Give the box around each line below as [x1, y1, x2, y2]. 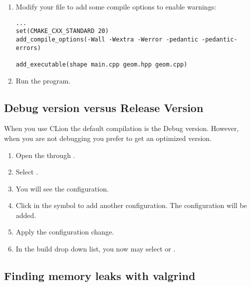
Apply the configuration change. [15, 226, 114, 237]
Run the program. [15, 75, 71, 85]
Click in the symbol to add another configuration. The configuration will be [15, 200, 247, 210]
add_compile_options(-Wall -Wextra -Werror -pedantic [15, 35, 198, 43]
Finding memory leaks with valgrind [4, 268, 196, 283]
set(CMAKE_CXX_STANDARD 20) [15, 27, 109, 35]
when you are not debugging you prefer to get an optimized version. [4, 132, 212, 143]
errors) [15, 44, 41, 51]
